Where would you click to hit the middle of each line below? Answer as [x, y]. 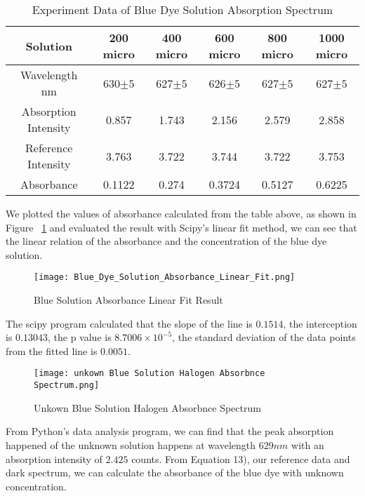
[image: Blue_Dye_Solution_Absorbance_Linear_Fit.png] [165, 277]
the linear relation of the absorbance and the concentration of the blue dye [166, 241]
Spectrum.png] [67, 386]
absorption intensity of [54, 458]
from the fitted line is [52, 350]
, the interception [320, 323]
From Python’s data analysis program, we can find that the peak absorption [170, 431]
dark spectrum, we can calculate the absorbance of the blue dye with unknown [175, 472]
